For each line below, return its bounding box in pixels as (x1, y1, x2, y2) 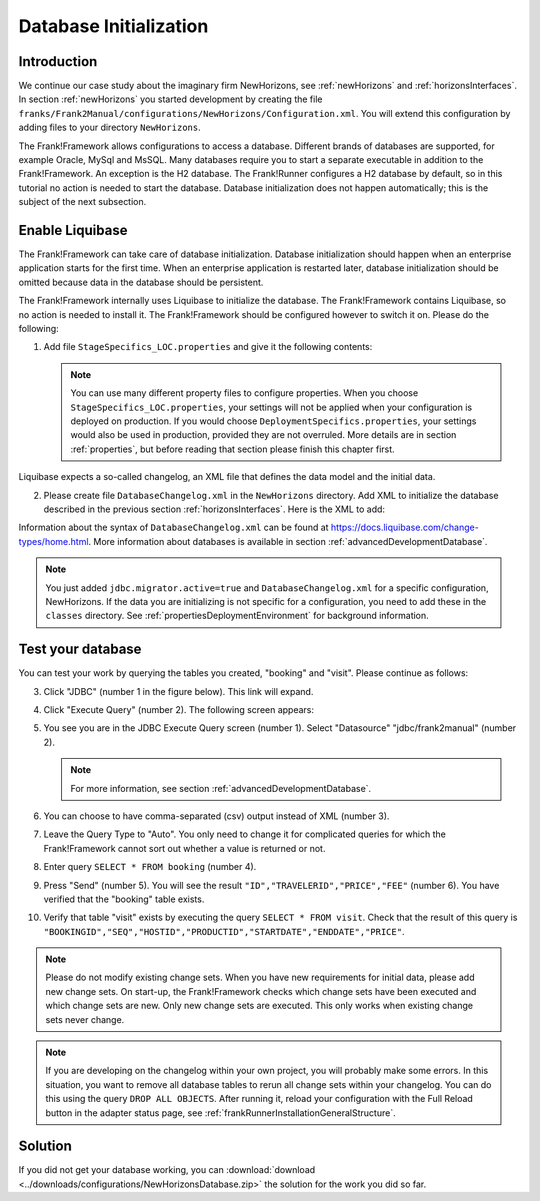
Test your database (18, 641, 142, 658)
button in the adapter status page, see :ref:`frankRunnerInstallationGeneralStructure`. (45, 1106, 396, 1119)
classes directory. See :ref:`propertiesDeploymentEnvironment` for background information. (45, 610, 429, 622)
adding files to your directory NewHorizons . (18, 121, 201, 134)
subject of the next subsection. (18, 196, 147, 208)
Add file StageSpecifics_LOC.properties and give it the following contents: (43, 341, 373, 353)
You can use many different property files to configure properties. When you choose (70, 387, 419, 399)
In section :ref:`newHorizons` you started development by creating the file (18, 93, 323, 105)
